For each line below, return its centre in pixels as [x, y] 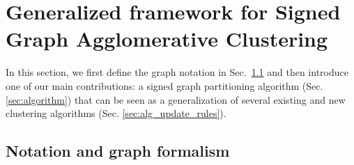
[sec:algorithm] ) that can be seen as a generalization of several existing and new [176, 99]
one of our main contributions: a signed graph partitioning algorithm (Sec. [164, 85]
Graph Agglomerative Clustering [167, 39]
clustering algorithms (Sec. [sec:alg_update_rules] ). [116, 113]
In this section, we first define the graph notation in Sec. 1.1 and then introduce [177, 72]
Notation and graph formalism [118, 151]
